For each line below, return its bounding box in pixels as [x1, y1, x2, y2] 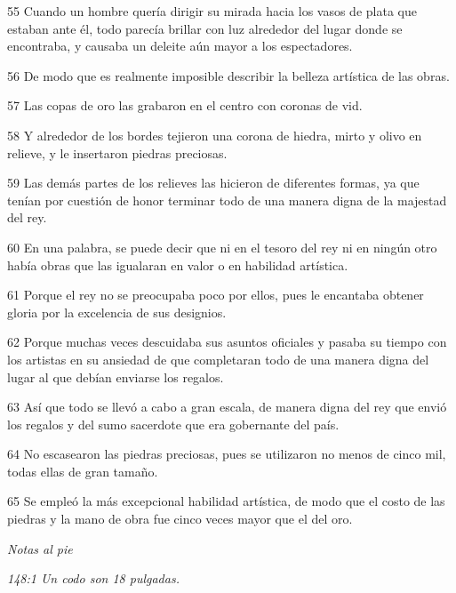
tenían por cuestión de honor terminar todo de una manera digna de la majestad [7, 190, 447, 209]
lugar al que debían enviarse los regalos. [7, 367, 224, 386]
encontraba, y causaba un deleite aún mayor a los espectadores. [7, 36, 353, 55]
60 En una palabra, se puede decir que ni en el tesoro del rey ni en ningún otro [7, 237, 437, 256]
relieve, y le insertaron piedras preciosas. [7, 143, 228, 162]
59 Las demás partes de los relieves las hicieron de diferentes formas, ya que [7, 173, 420, 192]
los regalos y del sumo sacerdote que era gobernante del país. [7, 414, 340, 433]
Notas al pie [7, 539, 73, 557]
